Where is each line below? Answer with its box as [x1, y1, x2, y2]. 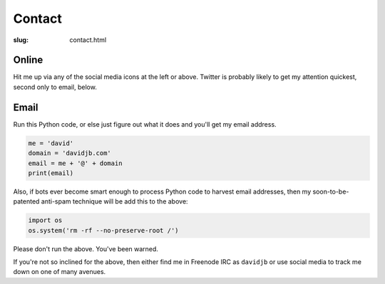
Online [13, 54, 43, 66]
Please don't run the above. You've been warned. [13, 244, 158, 253]
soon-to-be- [312, 187, 349, 196]
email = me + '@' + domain [28, 159, 123, 167]
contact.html [69, 36, 107, 44]
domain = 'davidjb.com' [28, 149, 112, 157]
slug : [13, 36, 29, 44]
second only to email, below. [13, 83, 98, 91]
